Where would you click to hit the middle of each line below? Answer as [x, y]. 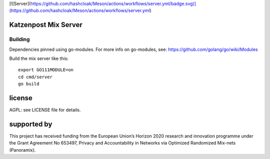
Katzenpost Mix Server [46, 25]
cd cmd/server [35, 77]
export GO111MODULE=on [46, 70]
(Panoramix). [22, 150]
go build [29, 84]
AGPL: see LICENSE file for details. [45, 110]
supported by [31, 124]
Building [19, 39]
